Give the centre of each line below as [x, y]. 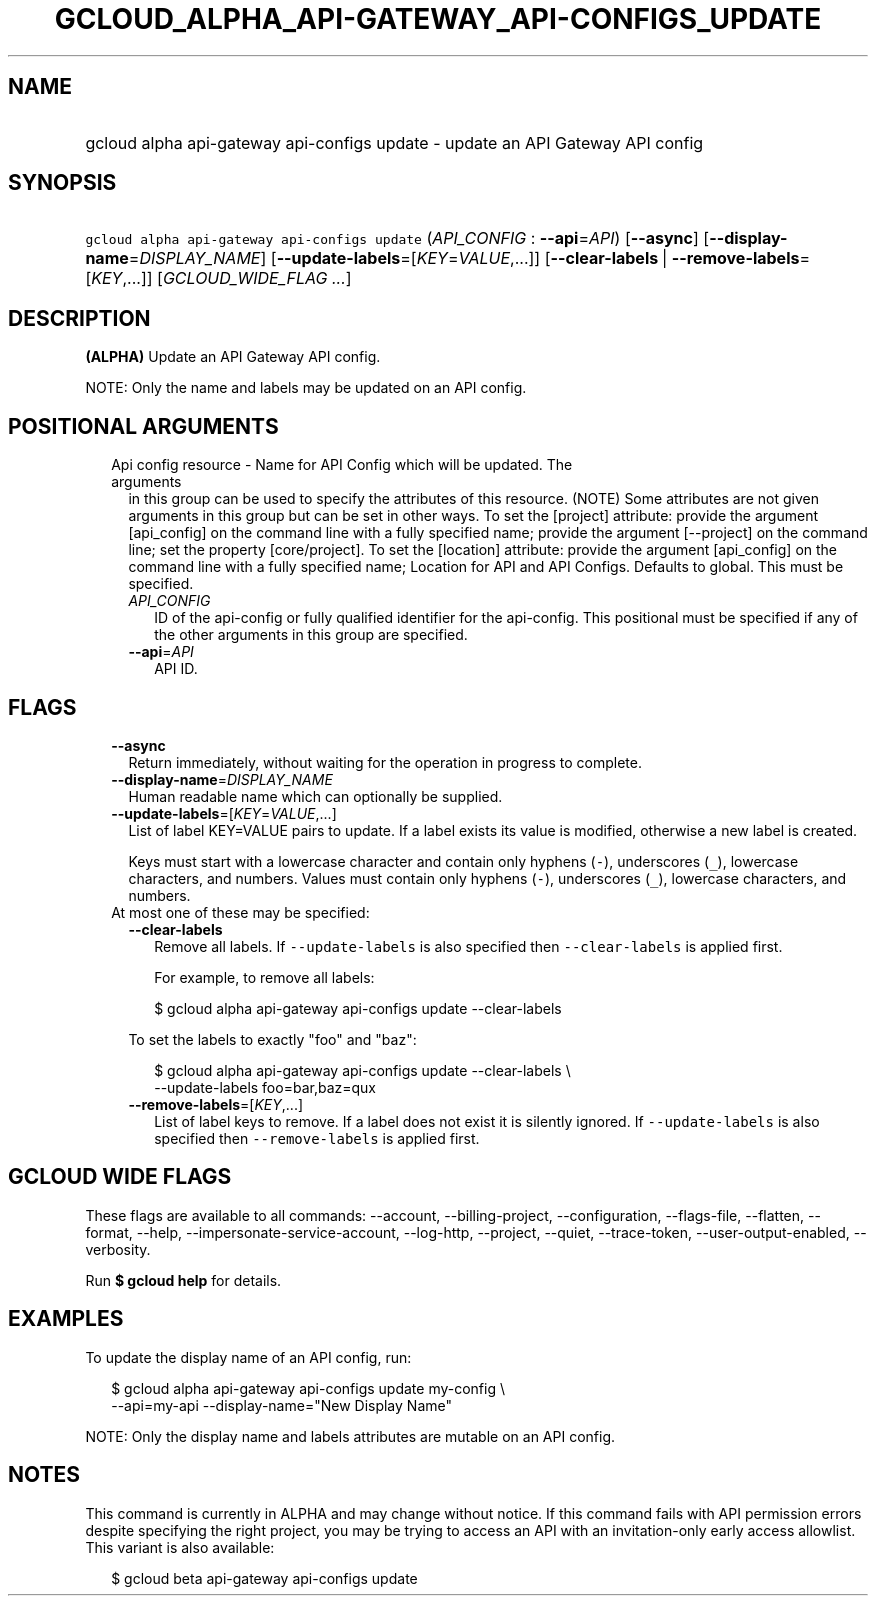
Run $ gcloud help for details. [183, 1280]
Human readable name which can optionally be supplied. [315, 796]
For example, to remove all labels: [264, 977]
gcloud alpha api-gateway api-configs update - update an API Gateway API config [394, 142]
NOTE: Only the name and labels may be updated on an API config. [306, 388]
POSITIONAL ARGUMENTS [143, 426]
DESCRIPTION [79, 318]
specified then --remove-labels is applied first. [317, 1138]
